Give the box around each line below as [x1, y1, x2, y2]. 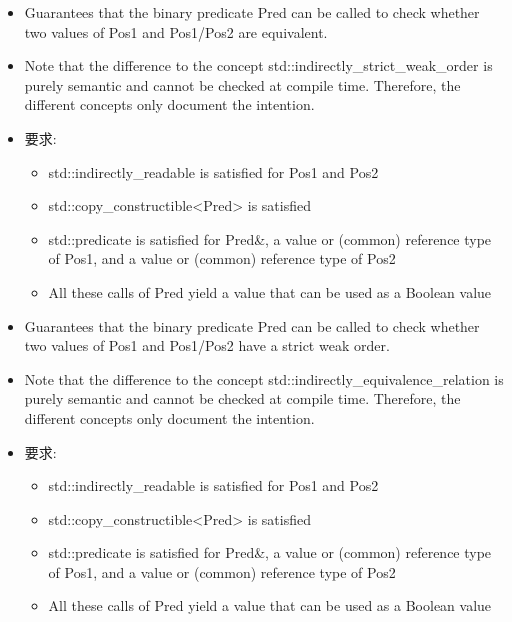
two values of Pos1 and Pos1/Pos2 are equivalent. [24, 21, 328, 42]
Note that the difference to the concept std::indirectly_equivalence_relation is [24, 368, 504, 389]
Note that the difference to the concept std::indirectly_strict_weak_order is [24, 55, 493, 76]
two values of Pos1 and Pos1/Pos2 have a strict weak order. [24, 335, 390, 356]
